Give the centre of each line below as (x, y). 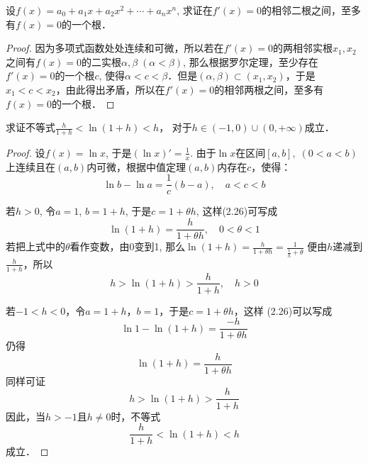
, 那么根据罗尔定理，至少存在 (251, 61)
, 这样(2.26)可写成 (237, 211)
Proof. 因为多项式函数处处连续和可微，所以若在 (115, 48)
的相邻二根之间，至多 (312, 10)
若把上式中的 (35, 246)
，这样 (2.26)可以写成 (283, 310)
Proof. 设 (26, 152)
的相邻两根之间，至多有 (269, 89)
